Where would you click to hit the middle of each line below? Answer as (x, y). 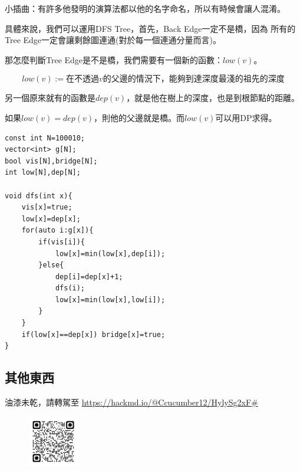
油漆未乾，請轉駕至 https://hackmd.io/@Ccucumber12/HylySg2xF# (131, 402)
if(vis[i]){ (62, 242)
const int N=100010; (45, 138)
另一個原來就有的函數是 (50, 98)
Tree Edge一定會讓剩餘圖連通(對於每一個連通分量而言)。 (113, 40)
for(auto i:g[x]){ (57, 230)
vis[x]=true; (47, 207)
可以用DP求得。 (246, 117)
